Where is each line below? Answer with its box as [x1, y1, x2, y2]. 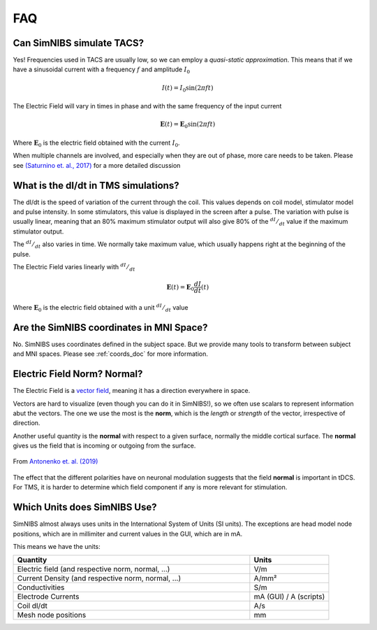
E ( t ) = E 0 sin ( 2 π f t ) [159, 120, 216, 130]
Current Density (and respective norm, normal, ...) [17, 573, 182, 583]
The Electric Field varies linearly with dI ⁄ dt [13, 262, 135, 273]
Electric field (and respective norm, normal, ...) [17, 564, 170, 574]
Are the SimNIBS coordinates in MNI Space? [13, 322, 208, 334]
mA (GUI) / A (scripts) [253, 592, 325, 601]
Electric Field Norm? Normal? [13, 368, 143, 380]
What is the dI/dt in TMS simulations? [13, 179, 179, 192]
